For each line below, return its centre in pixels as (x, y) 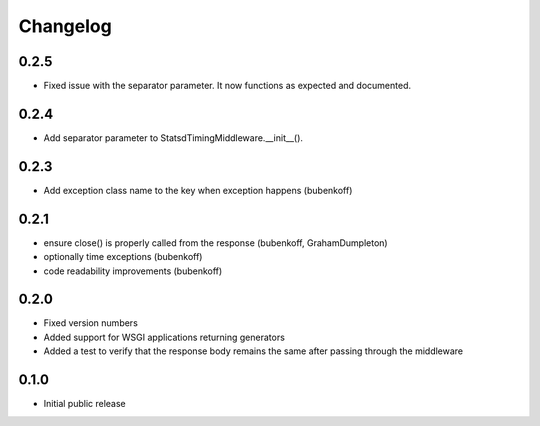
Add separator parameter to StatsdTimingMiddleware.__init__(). (173, 137)
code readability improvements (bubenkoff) (133, 271)
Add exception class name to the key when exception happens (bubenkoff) (198, 190)
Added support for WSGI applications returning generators (164, 337)
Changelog (65, 26)
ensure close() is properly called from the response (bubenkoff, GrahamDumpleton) (216, 242)
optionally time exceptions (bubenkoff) (123, 257)
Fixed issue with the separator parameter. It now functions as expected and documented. (227, 86)
